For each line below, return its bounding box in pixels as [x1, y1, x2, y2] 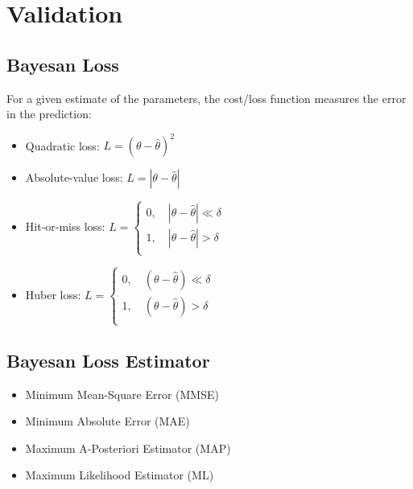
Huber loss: [25, 286, 81, 302]
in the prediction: [6, 105, 92, 122]
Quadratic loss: [25, 137, 100, 154]
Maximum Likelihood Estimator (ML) [25, 466, 214, 483]
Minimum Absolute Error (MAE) [25, 413, 190, 429]
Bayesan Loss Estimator [6, 347, 210, 372]
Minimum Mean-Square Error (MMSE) [25, 385, 219, 402]
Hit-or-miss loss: [25, 218, 105, 235]
